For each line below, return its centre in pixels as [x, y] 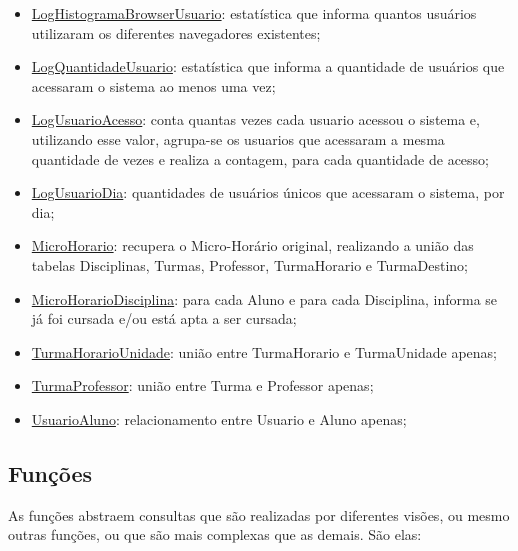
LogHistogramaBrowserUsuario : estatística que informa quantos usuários [254, 13]
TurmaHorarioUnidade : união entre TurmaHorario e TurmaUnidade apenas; [264, 351]
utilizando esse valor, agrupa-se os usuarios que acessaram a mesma [238, 138]
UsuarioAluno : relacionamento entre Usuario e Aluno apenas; [219, 418]
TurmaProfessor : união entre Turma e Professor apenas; [202, 385]
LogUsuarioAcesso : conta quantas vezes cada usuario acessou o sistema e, [255, 119]
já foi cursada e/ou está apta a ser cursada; [164, 318]
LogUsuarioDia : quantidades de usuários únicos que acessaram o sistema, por [268, 192]
